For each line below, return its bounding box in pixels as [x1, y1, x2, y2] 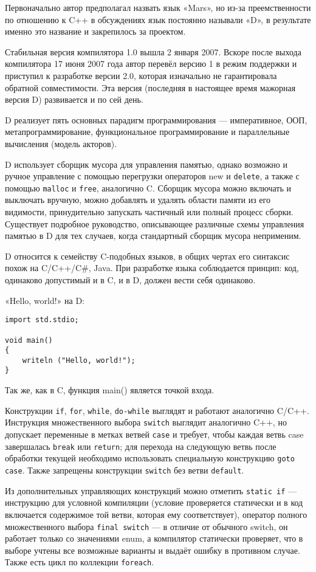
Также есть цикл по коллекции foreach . [5, 556, 154, 568]
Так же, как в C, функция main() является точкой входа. [5, 384, 215, 396]
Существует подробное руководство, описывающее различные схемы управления [5, 217, 304, 230]
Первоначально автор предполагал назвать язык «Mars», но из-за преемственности [5, 1, 311, 13]
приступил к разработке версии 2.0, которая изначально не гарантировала [5, 69, 277, 81]
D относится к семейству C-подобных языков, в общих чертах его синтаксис [5, 249, 290, 262]
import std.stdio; [5, 315, 79, 325]
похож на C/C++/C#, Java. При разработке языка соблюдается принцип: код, [5, 261, 299, 274]
